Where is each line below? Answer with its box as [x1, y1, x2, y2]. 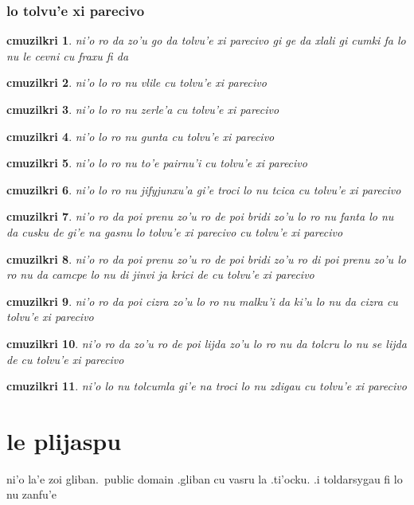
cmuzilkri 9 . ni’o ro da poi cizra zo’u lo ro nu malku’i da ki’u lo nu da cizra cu [6, 292, 398, 309]
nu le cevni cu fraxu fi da [6, 47, 129, 64]
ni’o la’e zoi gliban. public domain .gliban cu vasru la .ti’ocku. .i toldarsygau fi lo [6, 470, 403, 487]
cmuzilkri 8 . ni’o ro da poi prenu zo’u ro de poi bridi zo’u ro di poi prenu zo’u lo [6, 250, 406, 267]
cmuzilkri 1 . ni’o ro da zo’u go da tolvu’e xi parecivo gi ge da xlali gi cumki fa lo [6, 32, 406, 49]
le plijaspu [6, 424, 122, 456]
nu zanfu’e [6, 486, 57, 503]
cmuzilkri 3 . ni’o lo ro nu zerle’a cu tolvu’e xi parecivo [6, 101, 279, 117]
